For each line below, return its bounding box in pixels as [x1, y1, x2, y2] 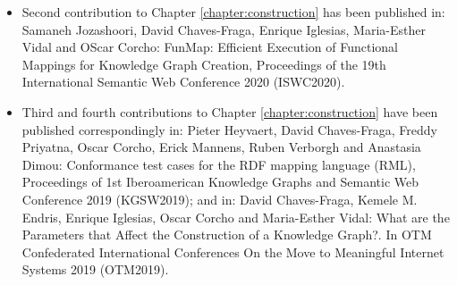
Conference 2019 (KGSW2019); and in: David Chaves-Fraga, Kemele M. [21, 189, 418, 208]
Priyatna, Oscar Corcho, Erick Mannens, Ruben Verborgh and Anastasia [21, 138, 421, 156]
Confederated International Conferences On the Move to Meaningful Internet [21, 242, 444, 261]
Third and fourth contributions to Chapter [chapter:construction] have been [21, 102, 438, 121]
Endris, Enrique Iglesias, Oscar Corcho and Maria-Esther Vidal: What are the [21, 207, 450, 226]
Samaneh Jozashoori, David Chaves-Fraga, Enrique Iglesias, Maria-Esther [21, 20, 426, 38]
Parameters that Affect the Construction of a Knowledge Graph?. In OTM [21, 225, 432, 244]
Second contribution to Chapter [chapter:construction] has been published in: [21, 3, 445, 21]
